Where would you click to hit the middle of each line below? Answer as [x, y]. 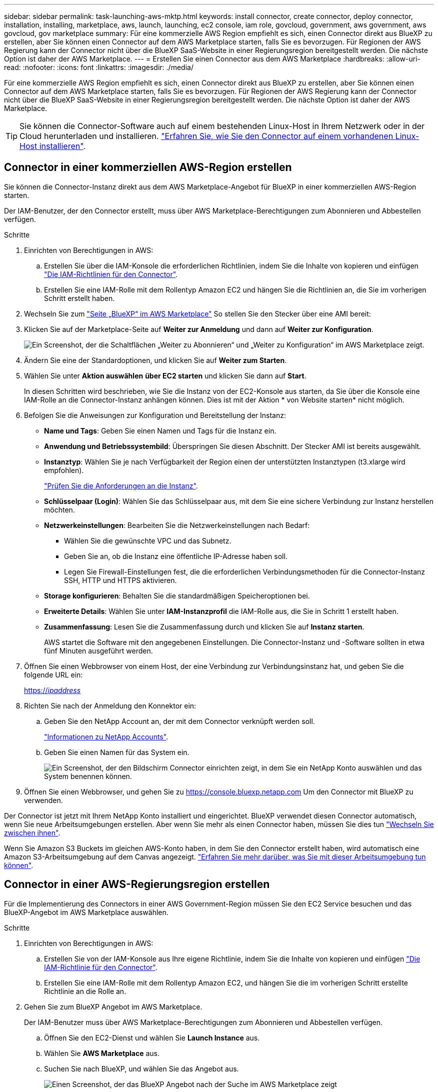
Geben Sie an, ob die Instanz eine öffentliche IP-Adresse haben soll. [176, 556]
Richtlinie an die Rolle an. [85, 991]
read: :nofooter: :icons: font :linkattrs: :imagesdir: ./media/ [99, 67]
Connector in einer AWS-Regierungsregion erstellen [137, 884]
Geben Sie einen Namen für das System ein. [117, 752]
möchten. [59, 509]
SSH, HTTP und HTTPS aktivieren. [120, 580]
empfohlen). [64, 470]
